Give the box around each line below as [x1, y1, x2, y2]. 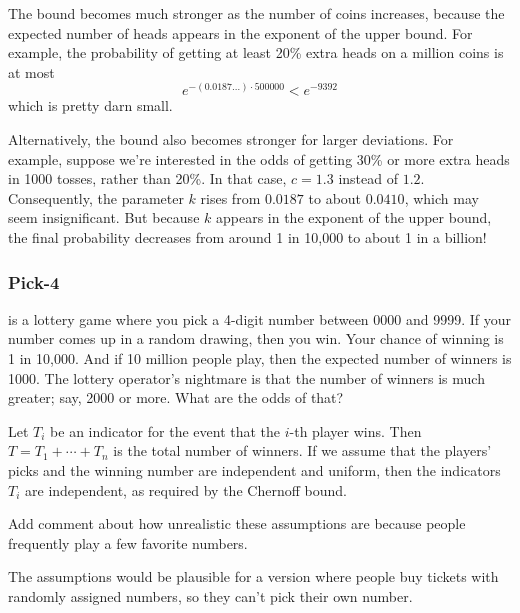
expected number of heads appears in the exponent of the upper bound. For [8, 22, 473, 43]
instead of [338, 168, 398, 189]
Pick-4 [8, 269, 60, 294]
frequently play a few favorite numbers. [8, 532, 248, 553]
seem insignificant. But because [8, 207, 200, 228]
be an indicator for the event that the [50, 420, 281, 441]
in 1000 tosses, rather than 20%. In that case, [8, 168, 287, 189]
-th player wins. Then [289, 420, 422, 441]
